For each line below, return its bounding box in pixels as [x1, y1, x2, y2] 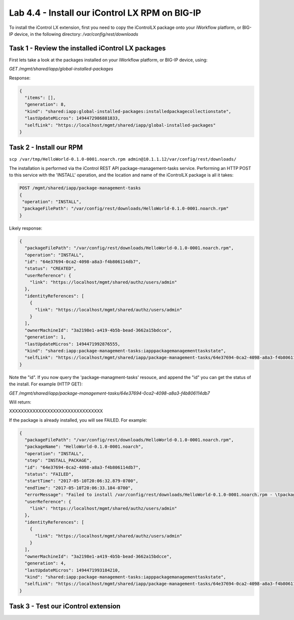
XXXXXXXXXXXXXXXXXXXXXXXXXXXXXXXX [9, 408, 103, 414]
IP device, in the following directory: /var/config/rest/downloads [9, 31, 139, 37]
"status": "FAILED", [24, 472, 74, 477]
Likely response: [9, 225, 43, 231]
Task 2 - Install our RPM [9, 143, 83, 152]
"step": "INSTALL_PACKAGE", [24, 458, 92, 463]
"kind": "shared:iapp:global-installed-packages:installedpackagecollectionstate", [24, 108, 231, 114]
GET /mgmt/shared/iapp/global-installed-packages [9, 66, 114, 72]
